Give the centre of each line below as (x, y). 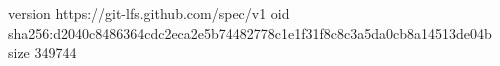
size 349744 (42, 52)
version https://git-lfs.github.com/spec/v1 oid (149, 13)
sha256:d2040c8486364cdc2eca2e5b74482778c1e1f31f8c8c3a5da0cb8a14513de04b (250, 32)
